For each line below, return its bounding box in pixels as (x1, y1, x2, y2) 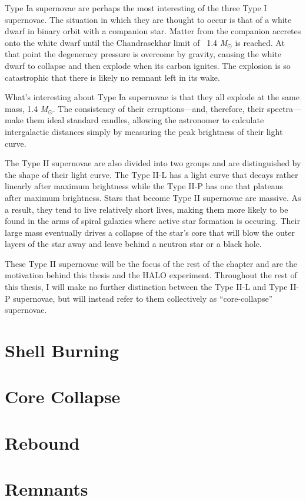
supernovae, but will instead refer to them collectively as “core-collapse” (13, 292, 273, 304)
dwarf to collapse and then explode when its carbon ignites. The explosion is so (5, 59, 291, 71)
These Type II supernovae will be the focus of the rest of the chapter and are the (5, 257, 298, 269)
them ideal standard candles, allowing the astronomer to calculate (26, 114, 264, 126)
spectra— (267, 102, 301, 114)
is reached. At (235, 36, 285, 48)
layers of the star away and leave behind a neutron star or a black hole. (5, 238, 262, 250)
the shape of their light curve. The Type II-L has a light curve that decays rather (5, 168, 298, 180)
